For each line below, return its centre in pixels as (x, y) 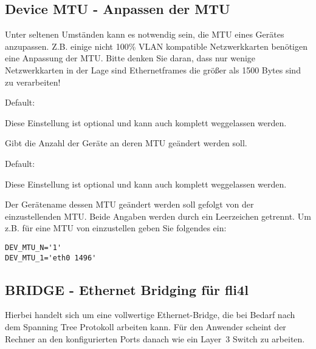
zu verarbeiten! (33, 82)
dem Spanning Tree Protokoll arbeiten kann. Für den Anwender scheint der (146, 327)
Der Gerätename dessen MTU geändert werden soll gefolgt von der (129, 204)
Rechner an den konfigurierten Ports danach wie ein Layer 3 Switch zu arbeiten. (155, 338)
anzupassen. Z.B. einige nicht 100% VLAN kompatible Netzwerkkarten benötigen (156, 46)
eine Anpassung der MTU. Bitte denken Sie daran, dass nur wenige (130, 58)
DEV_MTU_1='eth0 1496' (51, 258)
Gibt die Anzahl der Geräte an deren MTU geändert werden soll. (126, 143)
